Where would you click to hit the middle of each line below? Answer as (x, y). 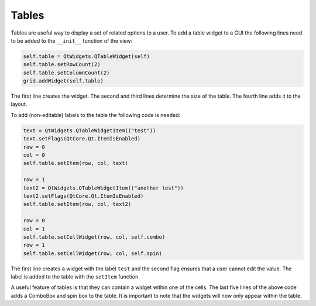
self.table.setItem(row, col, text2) (77, 204)
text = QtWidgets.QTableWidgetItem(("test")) (90, 130)
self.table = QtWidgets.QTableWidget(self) (87, 56)
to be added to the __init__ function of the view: (72, 40)
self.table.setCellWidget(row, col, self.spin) (92, 253)
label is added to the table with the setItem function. (75, 277)
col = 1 (34, 229)
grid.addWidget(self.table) (63, 81)
